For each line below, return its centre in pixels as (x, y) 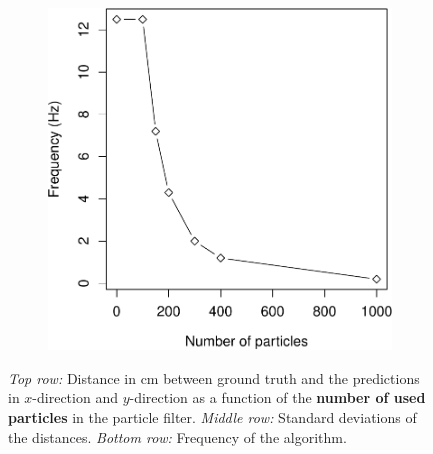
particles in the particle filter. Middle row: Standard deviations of (212, 416)
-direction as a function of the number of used (277, 397)
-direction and (75, 397)
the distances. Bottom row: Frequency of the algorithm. (177, 436)
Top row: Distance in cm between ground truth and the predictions (214, 377)
